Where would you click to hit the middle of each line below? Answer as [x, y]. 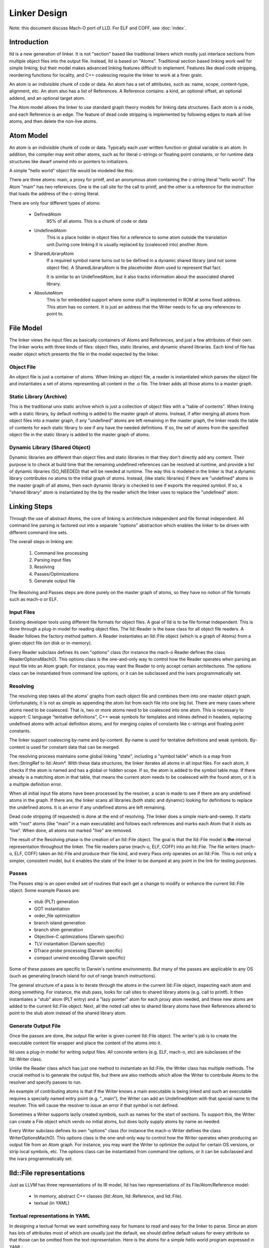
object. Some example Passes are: [45, 891]
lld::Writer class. [26, 1059]
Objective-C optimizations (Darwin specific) [79, 936]
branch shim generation [59, 930]
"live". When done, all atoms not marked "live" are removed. [70, 830]
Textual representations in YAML [50, 1216]
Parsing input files [53, 560]
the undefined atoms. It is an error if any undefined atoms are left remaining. [88, 807]
